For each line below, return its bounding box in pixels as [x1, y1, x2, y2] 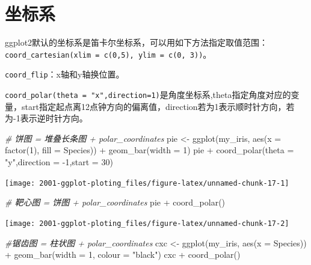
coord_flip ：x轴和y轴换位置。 [5, 68, 125, 81]
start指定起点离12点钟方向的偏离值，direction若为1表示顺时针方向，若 [21, 100, 295, 112]
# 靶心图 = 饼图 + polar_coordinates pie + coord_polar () [5, 196, 226, 209]
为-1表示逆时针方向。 [5, 112, 88, 124]
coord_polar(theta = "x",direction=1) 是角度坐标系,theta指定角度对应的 [5, 88, 291, 101]
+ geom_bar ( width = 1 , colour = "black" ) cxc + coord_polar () [5, 248, 241, 261]
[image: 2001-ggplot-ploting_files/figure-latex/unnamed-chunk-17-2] [5, 219, 289, 228]
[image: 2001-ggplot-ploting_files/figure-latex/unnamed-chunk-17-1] [5, 178, 289, 187]
